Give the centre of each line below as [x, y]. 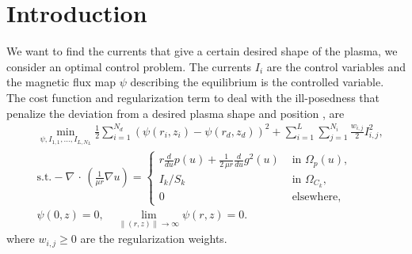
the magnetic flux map [61, 82]
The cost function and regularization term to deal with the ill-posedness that [193, 97]
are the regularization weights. [154, 239]
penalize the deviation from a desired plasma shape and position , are [175, 113]
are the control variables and [336, 66]
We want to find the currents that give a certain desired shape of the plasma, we [202, 51]
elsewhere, [317, 197]
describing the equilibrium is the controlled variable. [257, 82]
